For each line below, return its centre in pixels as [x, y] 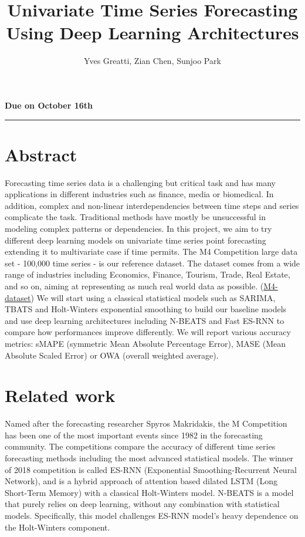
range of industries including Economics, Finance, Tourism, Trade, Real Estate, [148, 274]
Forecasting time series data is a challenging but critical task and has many [140, 182]
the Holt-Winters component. [57, 527]
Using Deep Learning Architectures [152, 33]
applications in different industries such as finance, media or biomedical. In [139, 194]
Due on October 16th [49, 105]
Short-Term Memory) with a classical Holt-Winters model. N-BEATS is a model [149, 492]
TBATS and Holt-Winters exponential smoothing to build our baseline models [146, 309]
